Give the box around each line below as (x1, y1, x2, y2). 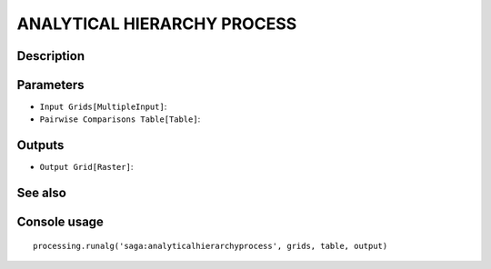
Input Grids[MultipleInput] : (39, 101, 167, 113)
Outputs (16, 137, 65, 154)
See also (16, 185, 67, 201)
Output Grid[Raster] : (39, 162, 134, 173)
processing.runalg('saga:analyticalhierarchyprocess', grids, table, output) (33, 241, 388, 251)
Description (16, 48, 85, 64)
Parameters (16, 77, 85, 93)
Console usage (16, 214, 105, 230)
